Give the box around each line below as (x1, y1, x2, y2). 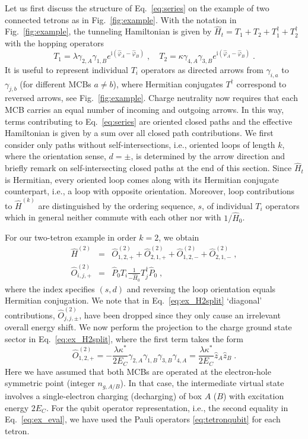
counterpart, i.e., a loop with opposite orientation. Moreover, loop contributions (5, 185, 295, 197)
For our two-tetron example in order (5, 231, 136, 244)
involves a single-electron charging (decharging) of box (5, 389, 202, 402)
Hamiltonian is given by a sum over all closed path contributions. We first (5, 127, 274, 139)
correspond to (236, 77, 287, 90)
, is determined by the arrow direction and (131, 150, 285, 162)
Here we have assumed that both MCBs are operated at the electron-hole (5, 365, 271, 377)
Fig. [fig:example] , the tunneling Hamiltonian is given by (5, 25, 212, 37)
